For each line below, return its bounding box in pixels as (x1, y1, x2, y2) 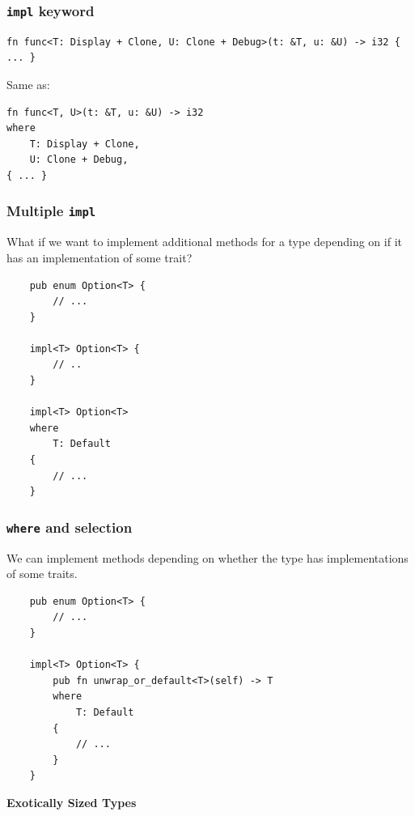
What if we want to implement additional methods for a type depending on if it (6, 233, 402, 250)
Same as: (6, 75, 50, 92)
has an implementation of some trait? (6, 249, 193, 266)
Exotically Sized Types (6, 793, 137, 810)
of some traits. (6, 565, 78, 582)
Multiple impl (6, 201, 96, 221)
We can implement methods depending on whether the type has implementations (6, 549, 409, 566)
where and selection (6, 516, 133, 537)
